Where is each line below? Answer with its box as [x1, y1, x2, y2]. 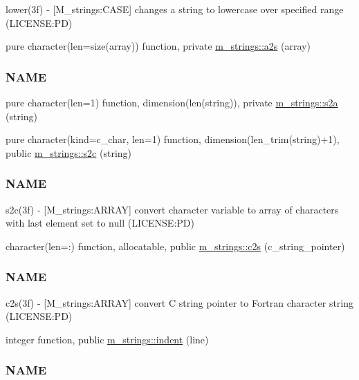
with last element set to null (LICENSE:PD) [6, 216, 194, 230]
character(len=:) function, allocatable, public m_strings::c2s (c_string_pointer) [6, 238, 345, 253]
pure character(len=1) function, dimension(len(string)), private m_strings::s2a [6, 95, 338, 109]
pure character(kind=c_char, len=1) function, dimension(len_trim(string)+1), [6, 132, 340, 146]
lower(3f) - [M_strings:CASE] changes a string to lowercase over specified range [6, 2, 344, 16]
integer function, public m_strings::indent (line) [6, 332, 209, 346]
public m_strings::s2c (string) [6, 145, 132, 160]
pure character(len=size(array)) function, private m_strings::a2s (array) [6, 39, 311, 53]
